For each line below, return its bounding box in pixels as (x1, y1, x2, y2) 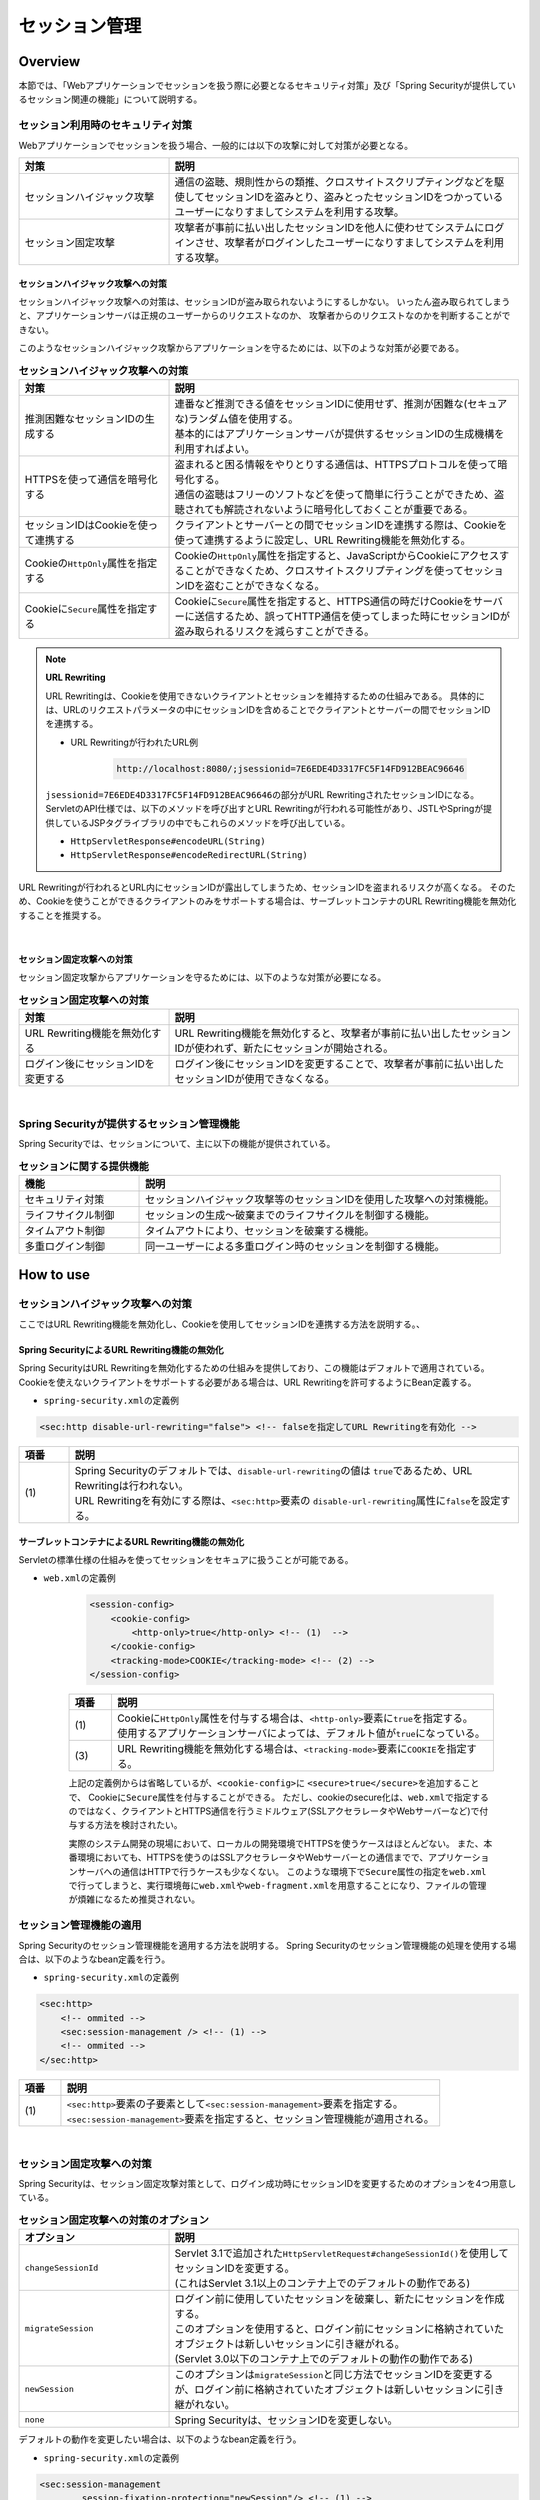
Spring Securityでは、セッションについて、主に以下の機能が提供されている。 (18, 1138, 336, 1150)
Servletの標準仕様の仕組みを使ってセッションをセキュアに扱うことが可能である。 (18, 1553, 354, 1565)
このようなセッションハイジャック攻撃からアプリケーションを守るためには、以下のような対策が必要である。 (18, 342, 465, 354)
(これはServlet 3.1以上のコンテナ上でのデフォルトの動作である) (174, 2276, 471, 2290)
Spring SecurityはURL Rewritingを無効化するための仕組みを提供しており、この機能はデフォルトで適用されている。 (18, 1362, 490, 1374)
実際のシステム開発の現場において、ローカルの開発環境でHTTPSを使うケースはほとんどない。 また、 (68, 1837, 484, 1849)
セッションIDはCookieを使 (24, 518, 149, 532)
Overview (18, 53, 81, 70)
